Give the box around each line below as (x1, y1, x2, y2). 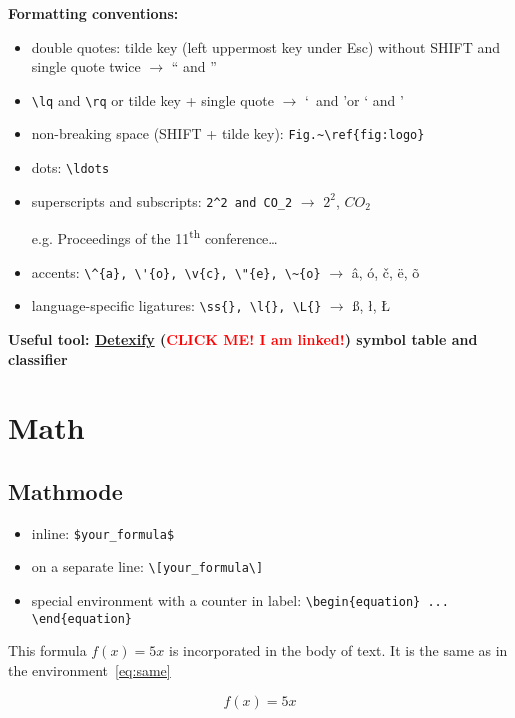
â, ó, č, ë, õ (351, 261, 420, 282)
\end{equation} (31, 611, 133, 626)
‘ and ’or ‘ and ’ (305, 89, 404, 110)
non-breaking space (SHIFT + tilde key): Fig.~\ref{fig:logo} (31, 123, 425, 144)
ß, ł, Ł (352, 295, 390, 316)
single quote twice (31, 56, 141, 77)
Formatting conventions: (8, 3, 179, 23)
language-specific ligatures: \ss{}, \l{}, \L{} (31, 295, 322, 316)
